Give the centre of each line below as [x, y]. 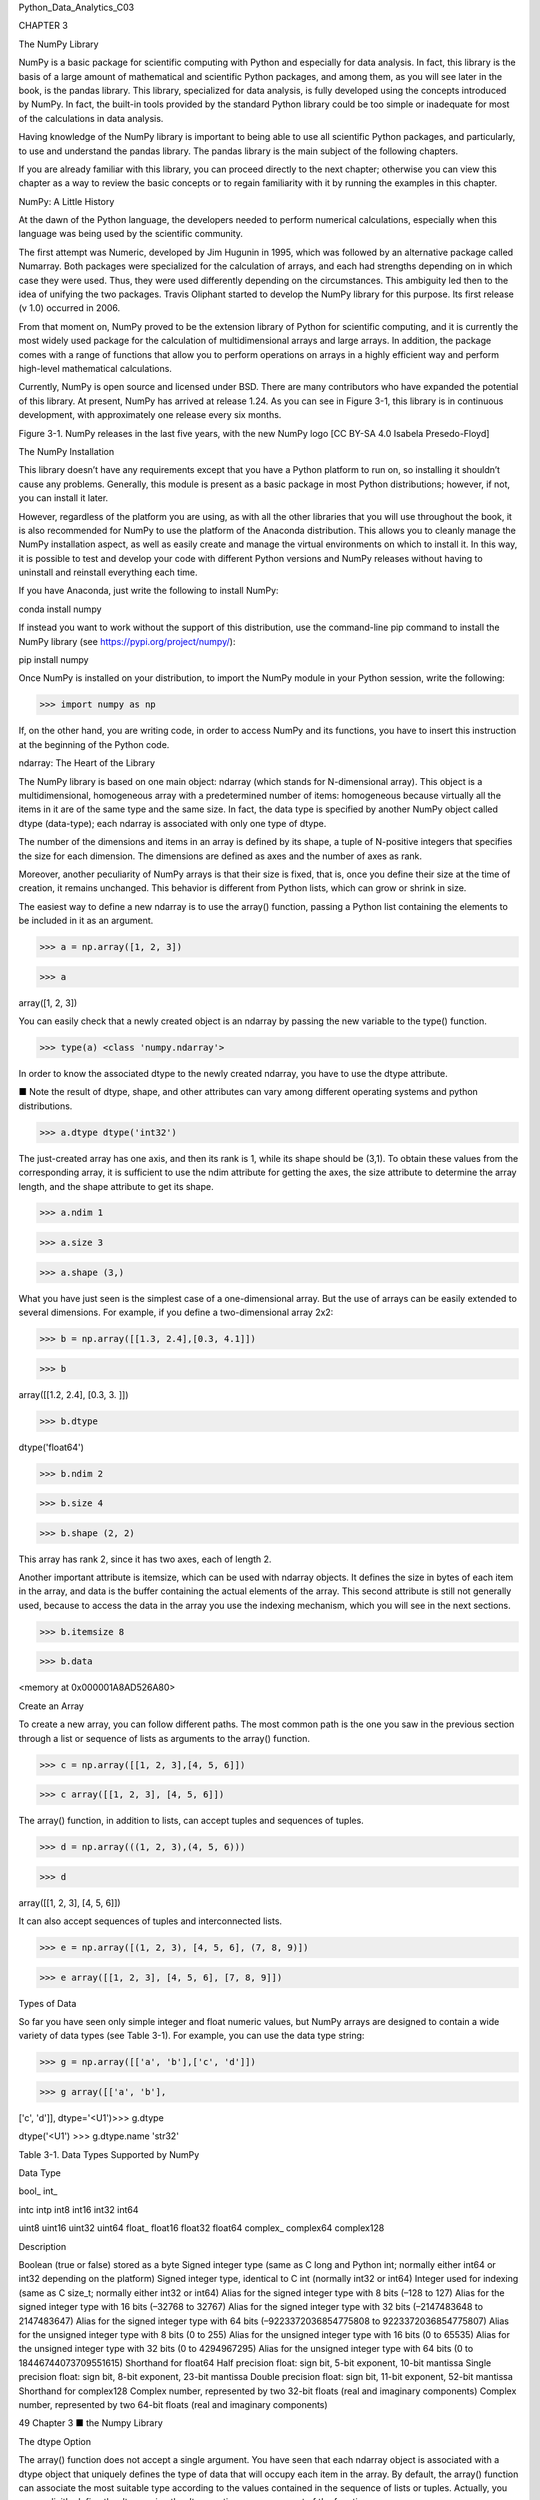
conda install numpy [60, 609]
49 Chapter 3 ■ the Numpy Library [91, 2423]
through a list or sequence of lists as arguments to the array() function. [164, 1738]
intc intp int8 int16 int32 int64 [78, 2209]
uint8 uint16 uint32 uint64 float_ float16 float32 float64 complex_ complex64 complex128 [201, 2228]
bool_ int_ [38, 2191]
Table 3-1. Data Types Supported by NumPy [109, 2154]
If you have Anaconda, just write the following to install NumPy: [148, 591]
